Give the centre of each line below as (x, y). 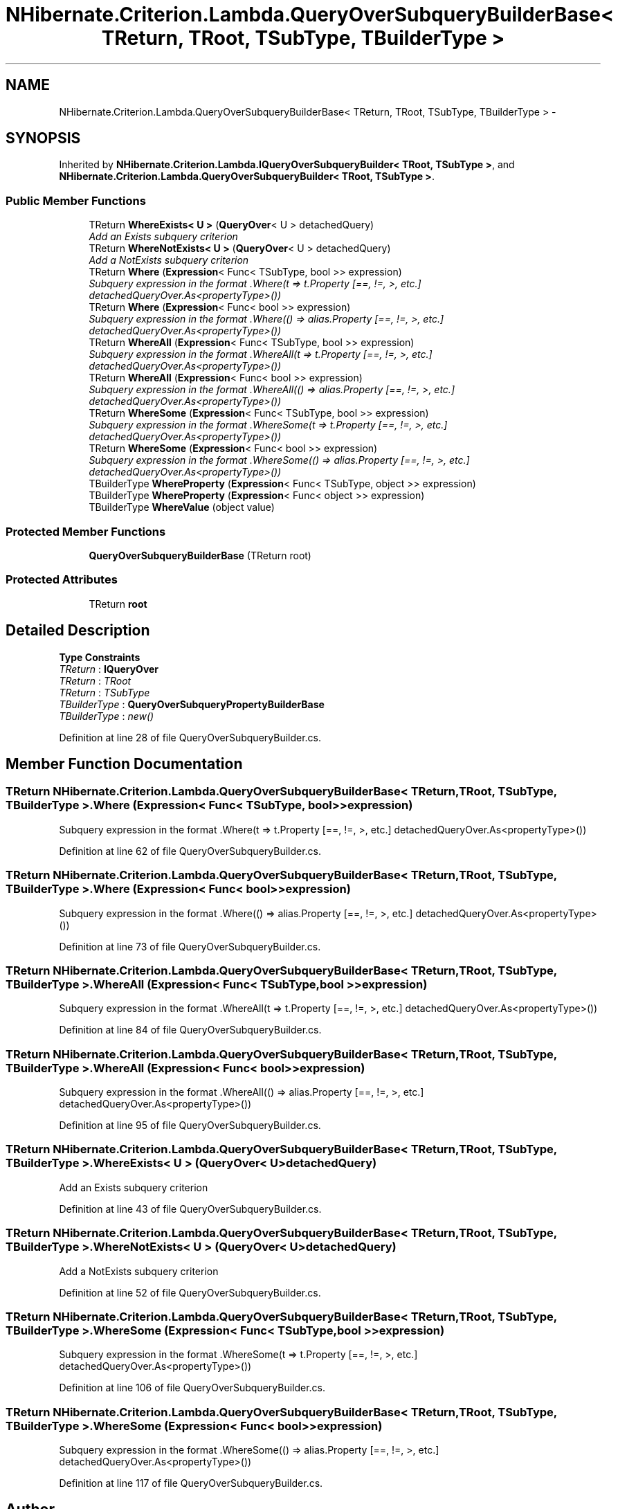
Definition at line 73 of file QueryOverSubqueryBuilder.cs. (190, 946)
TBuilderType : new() (107, 716)
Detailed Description (78, 631)
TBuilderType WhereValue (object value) (182, 507)
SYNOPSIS (43, 138)
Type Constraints (100, 657)
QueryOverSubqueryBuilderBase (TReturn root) (200, 555)
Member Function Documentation (124, 763)
